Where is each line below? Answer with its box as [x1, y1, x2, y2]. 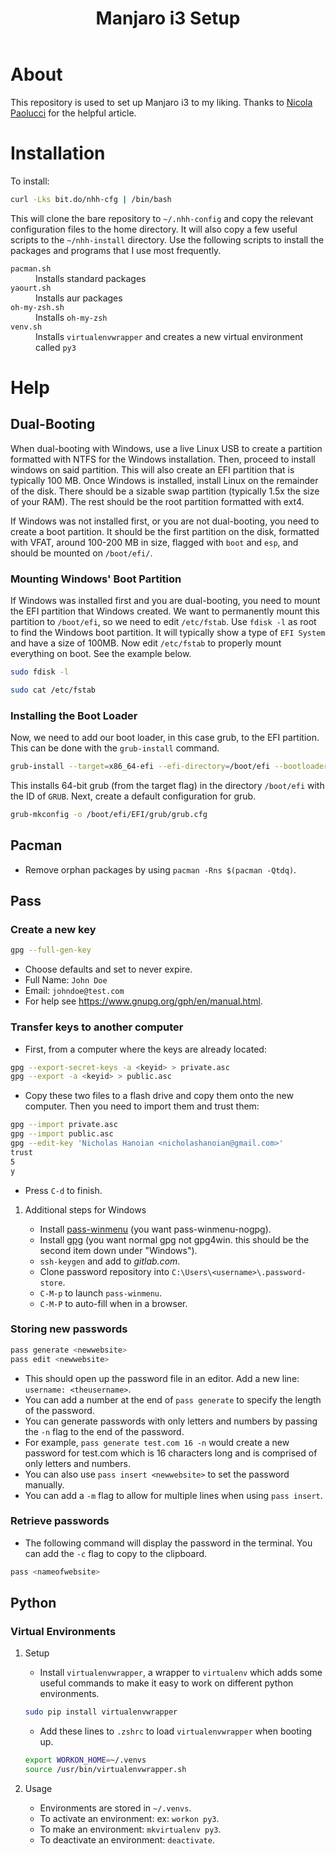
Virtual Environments [10, 1625, 117, 1639]
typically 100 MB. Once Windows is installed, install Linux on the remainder [10, 474, 319, 486]
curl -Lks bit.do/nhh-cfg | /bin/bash [10, 194, 172, 204]
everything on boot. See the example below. [10, 648, 192, 660]
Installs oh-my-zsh [35, 311, 108, 323]
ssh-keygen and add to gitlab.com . [39, 1255, 181, 1267]
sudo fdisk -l [10, 667, 70, 677]
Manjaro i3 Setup [95, 7, 241, 30]
